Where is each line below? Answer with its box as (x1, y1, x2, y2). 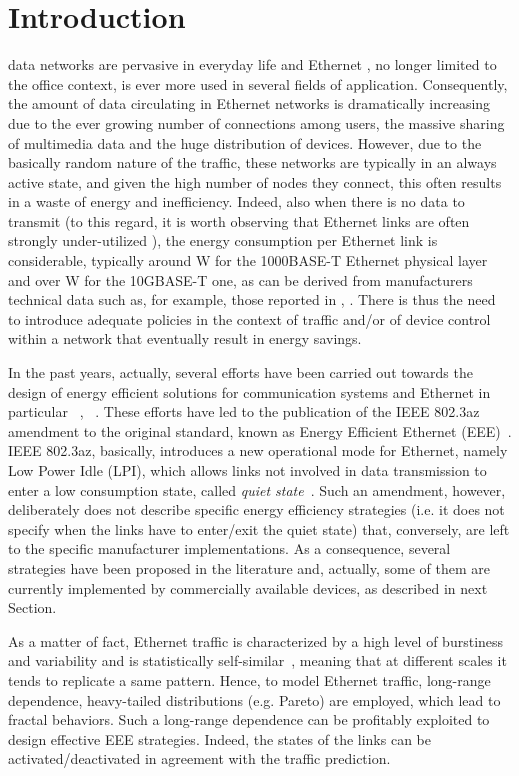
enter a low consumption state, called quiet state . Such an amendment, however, (8, 479, 506, 500)
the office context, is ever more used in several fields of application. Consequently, (8, 73, 508, 94)
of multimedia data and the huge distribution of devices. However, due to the (8, 132, 482, 153)
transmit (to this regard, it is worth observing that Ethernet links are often (8, 210, 470, 231)
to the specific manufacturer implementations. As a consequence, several (8, 538, 451, 559)
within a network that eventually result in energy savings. (8, 328, 362, 349)
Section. (8, 597, 57, 618)
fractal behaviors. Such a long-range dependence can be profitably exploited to (8, 709, 490, 730)
